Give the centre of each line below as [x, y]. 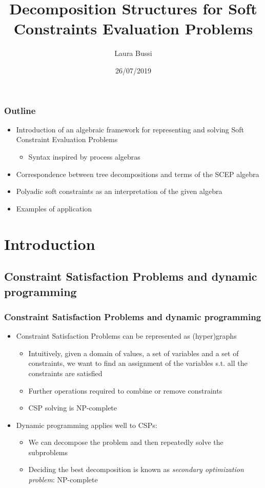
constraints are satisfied [65, 373]
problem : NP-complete [63, 480]
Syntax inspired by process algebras [84, 156]
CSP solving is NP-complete [73, 408]
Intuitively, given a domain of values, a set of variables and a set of [134, 353]
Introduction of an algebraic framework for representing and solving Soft [130, 129]
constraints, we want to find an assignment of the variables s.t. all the [138, 363]
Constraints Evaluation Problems [133, 28]
